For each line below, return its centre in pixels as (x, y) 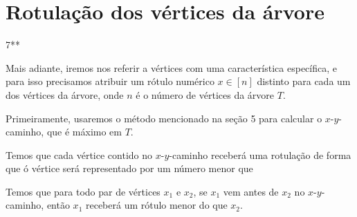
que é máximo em (84, 132)
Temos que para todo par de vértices (83, 191)
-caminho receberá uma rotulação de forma (260, 154)
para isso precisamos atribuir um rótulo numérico (110, 81)
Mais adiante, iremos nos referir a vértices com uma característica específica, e (171, 67)
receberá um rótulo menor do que (156, 205)
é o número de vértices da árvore (205, 94)
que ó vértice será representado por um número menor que (129, 168)
